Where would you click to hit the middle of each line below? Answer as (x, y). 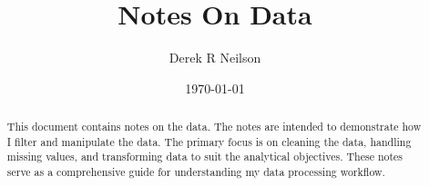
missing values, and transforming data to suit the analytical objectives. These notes (205, 157)
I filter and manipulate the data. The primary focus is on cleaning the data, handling (209, 141)
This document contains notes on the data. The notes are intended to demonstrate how (214, 127)
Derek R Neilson (215, 58)
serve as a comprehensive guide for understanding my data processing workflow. (196, 172)
